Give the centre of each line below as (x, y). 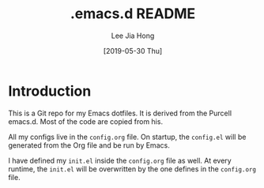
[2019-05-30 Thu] (133, 51)
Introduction (50, 91)
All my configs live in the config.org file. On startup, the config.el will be (127, 137)
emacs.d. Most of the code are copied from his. (86, 121)
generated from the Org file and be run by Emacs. (89, 145)
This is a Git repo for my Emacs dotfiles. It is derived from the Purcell (120, 113)
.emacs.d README (133, 14)
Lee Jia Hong (133, 36)
